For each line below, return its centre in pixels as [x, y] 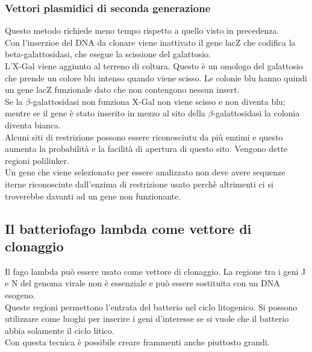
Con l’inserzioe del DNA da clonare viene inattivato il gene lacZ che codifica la [150, 42]
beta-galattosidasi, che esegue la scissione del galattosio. [108, 54]
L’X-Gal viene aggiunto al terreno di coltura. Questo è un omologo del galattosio [154, 66]
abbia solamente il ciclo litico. [60, 330]
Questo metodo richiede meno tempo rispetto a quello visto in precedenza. [142, 30]
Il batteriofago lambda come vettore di [128, 228]
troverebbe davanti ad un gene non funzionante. [93, 196]
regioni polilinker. [37, 160]
